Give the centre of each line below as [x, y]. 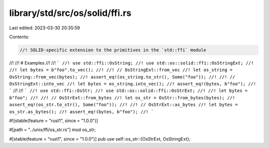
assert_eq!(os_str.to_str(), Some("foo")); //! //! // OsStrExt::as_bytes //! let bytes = [124, 105]
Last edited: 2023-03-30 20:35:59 [45, 28]
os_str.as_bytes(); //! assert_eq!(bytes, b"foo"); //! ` [81, 111]
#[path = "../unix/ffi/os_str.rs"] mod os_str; [53, 130]
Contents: [19, 37]
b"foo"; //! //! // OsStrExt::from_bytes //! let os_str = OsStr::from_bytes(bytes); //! [122, 98]
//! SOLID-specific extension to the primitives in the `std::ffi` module [113, 50]
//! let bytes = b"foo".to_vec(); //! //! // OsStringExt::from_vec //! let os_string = [121, 70]
